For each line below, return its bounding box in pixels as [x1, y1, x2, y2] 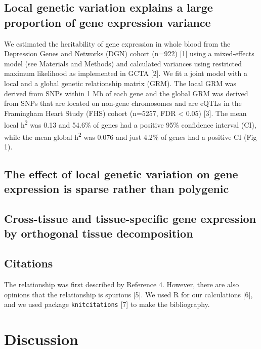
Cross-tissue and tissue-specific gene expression [4, 211, 256, 226]
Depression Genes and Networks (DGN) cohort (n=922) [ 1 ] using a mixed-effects [4, 48, 254, 59]
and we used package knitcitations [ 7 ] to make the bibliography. [4, 299, 210, 309]
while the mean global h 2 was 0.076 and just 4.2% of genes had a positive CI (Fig [4, 130, 257, 142]
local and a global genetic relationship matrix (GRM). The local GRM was [4, 77, 236, 88]
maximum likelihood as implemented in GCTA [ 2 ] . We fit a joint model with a [4, 68, 247, 79]
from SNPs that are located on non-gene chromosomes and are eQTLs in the [4, 98, 242, 108]
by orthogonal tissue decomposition [4, 225, 193, 241]
